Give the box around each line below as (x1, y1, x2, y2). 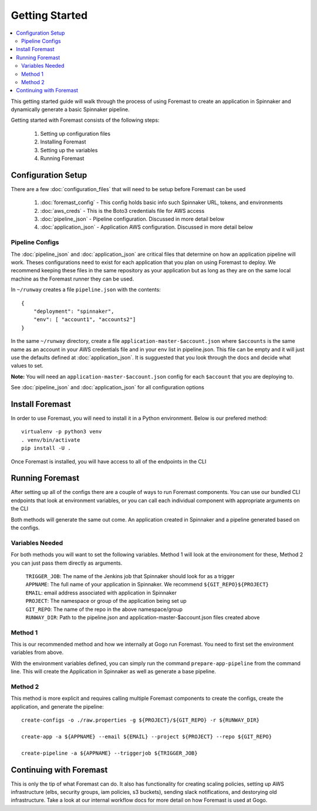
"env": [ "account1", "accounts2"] (33, 316, 136, 323)
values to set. (11, 362, 43, 369)
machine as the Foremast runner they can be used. (11, 275, 134, 282)
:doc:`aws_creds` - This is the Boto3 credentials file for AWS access (40, 207, 205, 214)
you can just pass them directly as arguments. (11, 559, 123, 566)
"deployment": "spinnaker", (33, 308, 114, 315)
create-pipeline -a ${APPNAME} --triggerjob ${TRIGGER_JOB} (21, 750, 198, 756)
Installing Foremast (40, 138, 86, 145)
